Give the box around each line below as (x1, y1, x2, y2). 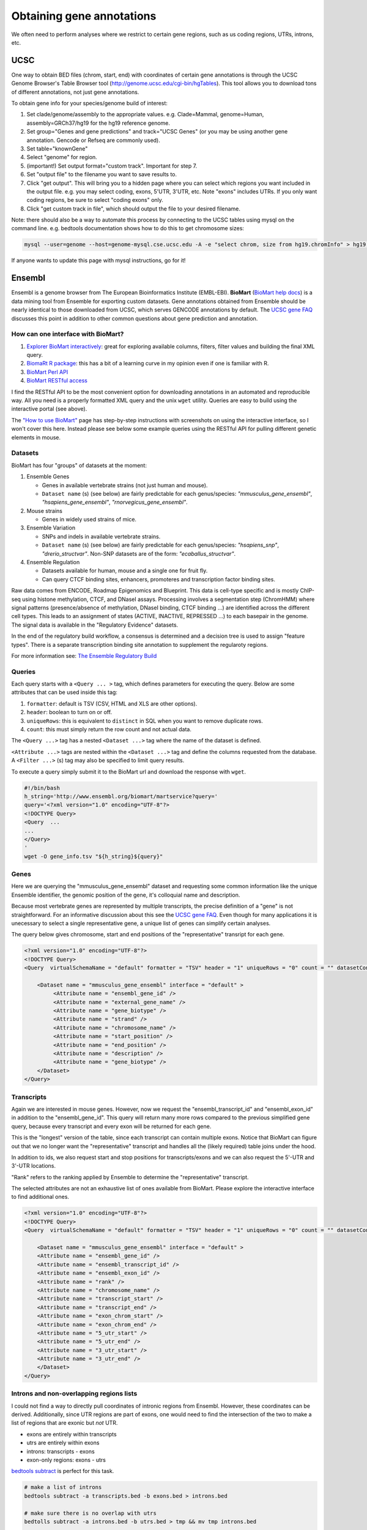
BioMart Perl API (26, 368, 69, 376)
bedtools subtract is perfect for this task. (11, 1468, 114, 1475)
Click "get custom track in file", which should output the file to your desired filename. (26, 205, 241, 212)
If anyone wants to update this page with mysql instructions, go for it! (11, 257, 186, 264)
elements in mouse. (11, 433, 61, 441)
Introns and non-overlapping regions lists (11, 1389, 138, 1398)
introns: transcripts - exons (26, 1447, 95, 1455)
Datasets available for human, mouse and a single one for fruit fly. (42, 567, 208, 575)
